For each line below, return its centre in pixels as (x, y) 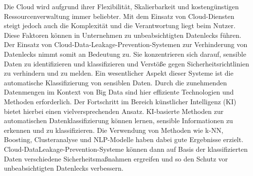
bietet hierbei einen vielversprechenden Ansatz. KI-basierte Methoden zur (114, 111)
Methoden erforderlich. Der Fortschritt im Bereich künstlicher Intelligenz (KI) (120, 101)
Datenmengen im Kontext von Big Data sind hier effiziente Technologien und (119, 92)
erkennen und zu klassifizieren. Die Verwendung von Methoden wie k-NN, (114, 130)
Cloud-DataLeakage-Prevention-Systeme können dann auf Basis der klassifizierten (126, 149)
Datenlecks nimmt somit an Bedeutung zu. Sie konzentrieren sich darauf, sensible (125, 54)
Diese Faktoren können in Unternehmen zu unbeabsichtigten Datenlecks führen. (123, 35)
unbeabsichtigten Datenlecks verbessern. (64, 168)
